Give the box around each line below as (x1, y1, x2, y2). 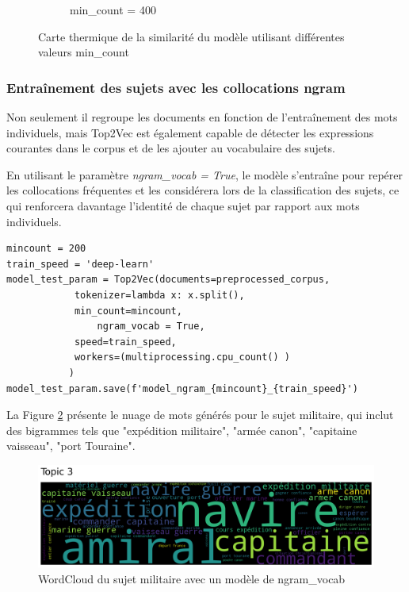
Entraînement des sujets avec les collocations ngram (6, 77, 346, 97)
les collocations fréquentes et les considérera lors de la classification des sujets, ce (6, 182, 399, 198)
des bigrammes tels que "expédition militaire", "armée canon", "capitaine (6, 421, 357, 438)
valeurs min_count (38, 44, 129, 60)
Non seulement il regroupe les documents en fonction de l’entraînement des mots (6, 109, 398, 125)
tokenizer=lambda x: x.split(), (74, 289, 245, 301)
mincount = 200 (6, 243, 86, 255)
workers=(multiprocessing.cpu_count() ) (74, 352, 290, 363)
